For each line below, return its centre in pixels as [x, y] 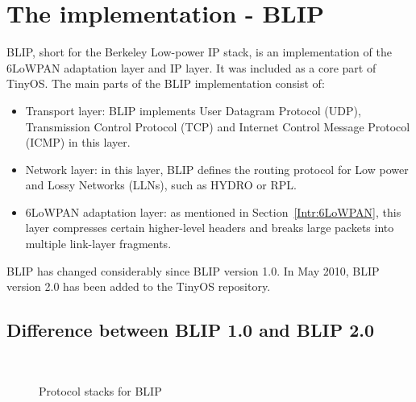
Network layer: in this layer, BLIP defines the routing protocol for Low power [217, 169]
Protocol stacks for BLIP [100, 390]
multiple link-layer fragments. [98, 244]
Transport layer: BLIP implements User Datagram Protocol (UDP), [193, 110]
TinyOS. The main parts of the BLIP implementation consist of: [166, 83]
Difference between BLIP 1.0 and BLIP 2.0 [191, 330]
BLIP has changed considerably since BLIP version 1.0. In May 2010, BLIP [193, 270]
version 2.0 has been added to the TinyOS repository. [139, 286]
